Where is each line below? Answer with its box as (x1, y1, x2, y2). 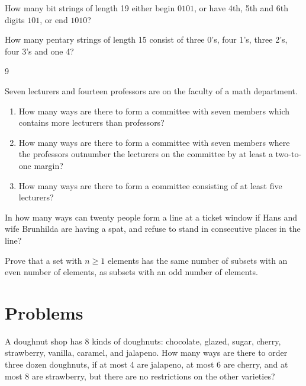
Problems (5, 300, 83, 324)
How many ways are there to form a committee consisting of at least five (18, 179, 282, 192)
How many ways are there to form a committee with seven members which (18, 104, 290, 117)
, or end (40, 13, 68, 25)
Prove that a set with (5, 254, 82, 266)
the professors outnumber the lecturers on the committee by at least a (18, 148, 273, 160)
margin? (34, 159, 63, 171)
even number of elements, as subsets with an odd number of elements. (5, 266, 258, 278)
